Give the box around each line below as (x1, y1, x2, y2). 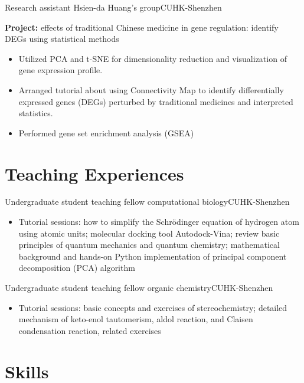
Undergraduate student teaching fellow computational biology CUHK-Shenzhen (5, 195, 290, 208)
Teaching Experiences (5, 161, 184, 185)
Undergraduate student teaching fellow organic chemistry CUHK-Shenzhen (5, 281, 273, 294)
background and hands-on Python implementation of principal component (18, 250, 287, 262)
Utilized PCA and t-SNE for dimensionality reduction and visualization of (18, 52, 287, 64)
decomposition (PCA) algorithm (18, 261, 135, 274)
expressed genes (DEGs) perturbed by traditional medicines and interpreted (18, 95, 293, 107)
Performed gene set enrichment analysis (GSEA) (18, 126, 194, 139)
